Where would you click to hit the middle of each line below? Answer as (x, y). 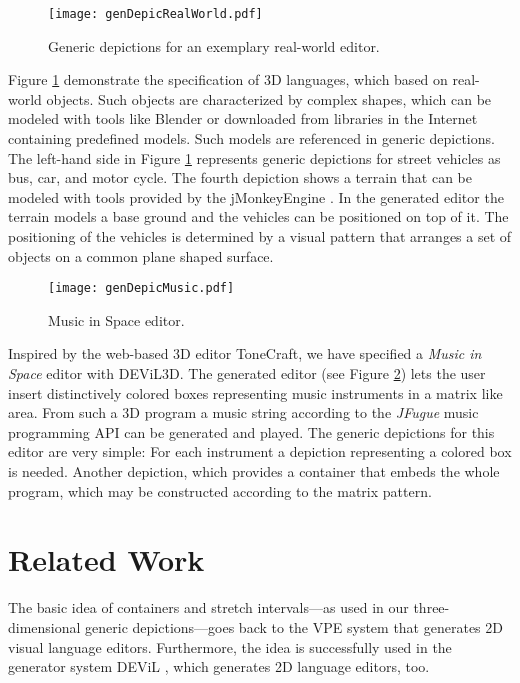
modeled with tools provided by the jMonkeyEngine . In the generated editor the (256, 196)
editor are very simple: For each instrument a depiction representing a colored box (260, 451)
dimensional (44, 626)
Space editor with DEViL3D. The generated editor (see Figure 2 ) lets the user (247, 373)
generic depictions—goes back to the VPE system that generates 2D (294, 626)
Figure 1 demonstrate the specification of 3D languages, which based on (228, 79)
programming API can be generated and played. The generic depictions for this (251, 431)
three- (431, 607)
